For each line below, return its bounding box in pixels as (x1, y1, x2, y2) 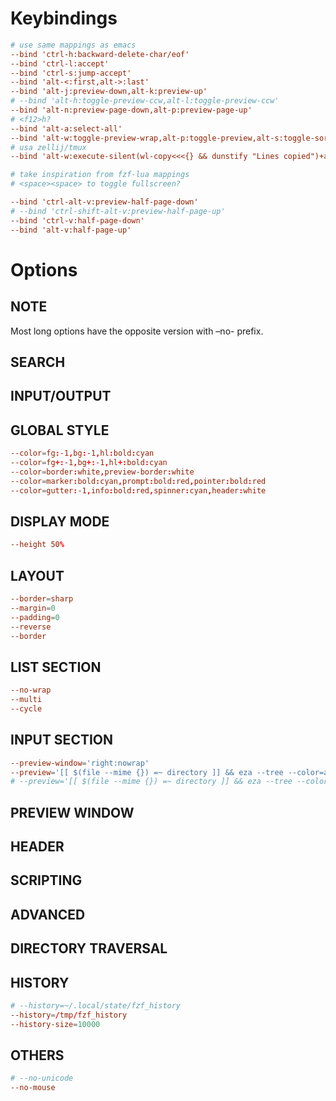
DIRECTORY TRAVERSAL (10, 940, 168, 957)
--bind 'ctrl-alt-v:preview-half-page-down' (10, 197, 199, 207)
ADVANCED (10, 906, 86, 923)
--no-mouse (10, 1083, 56, 1093)
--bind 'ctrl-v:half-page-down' (10, 215, 145, 226)
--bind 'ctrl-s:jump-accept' (10, 68, 132, 78)
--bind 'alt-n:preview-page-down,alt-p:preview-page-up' (10, 105, 253, 116)
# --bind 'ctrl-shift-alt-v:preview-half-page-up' (10, 206, 226, 216)
